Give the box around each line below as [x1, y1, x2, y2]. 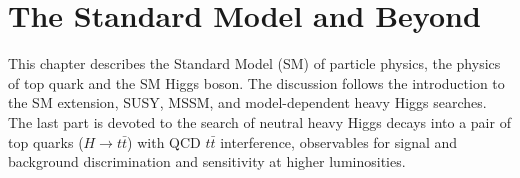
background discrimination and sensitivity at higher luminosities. [8, 151, 406, 172]
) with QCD [127, 131, 201, 152]
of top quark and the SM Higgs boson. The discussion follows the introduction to [8, 72, 505, 93]
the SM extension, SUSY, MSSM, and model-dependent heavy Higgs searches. [8, 92, 487, 113]
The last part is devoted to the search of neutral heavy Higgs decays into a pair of [8, 111, 511, 132]
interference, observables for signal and [220, 131, 458, 152]
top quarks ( [8, 131, 84, 152]
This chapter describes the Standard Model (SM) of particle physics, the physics [8, 53, 501, 74]
